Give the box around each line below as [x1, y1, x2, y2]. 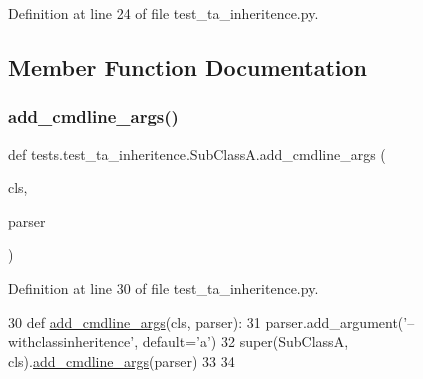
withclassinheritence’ [8, 331, 135, 352]
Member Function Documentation [8, 51, 368, 82]
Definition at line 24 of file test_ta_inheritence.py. [8, 3, 319, 23]
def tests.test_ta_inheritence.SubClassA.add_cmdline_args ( [8, 143, 386, 164]
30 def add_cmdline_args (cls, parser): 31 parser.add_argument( [8, 311, 404, 332]
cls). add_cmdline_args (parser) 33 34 [8, 350, 235, 371]
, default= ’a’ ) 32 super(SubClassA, [134, 331, 349, 352]
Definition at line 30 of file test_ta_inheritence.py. [8, 277, 319, 298]
